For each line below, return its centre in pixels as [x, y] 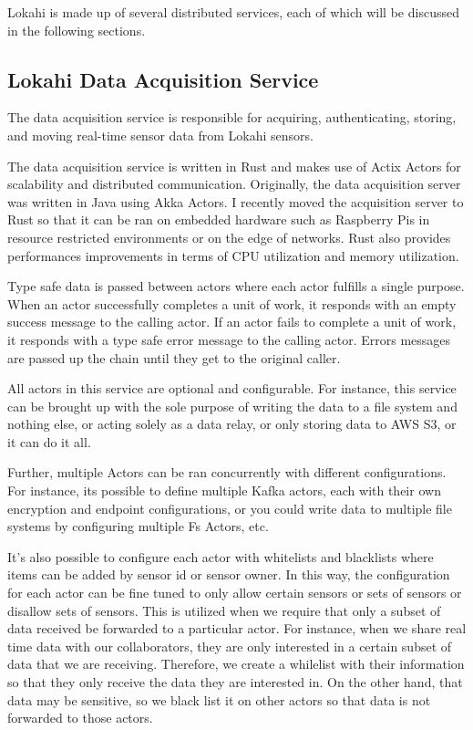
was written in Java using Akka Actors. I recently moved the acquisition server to [236, 201]
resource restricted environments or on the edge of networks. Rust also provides [229, 237]
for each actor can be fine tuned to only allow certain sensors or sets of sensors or [235, 593]
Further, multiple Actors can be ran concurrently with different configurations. [227, 472]
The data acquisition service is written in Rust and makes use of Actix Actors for [234, 166]
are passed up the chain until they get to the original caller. [174, 357]
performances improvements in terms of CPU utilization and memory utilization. [233, 255]
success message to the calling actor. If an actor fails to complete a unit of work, [232, 322]
